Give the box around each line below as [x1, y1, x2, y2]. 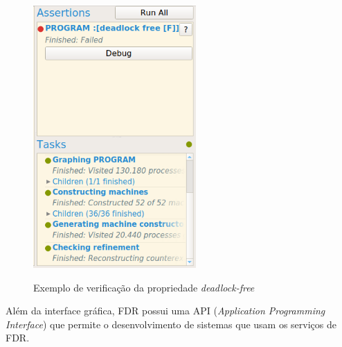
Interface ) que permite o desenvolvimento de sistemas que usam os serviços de [6, 316, 336, 331]
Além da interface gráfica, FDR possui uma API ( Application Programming [6, 303, 325, 318]
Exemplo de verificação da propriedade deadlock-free [33, 280, 255, 294]
